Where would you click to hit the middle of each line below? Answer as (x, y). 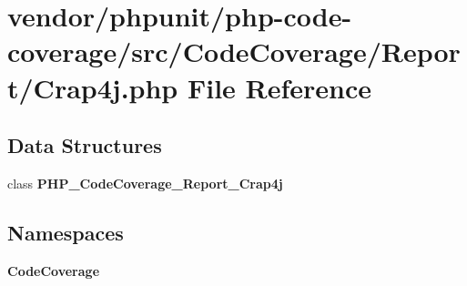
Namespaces (66, 232)
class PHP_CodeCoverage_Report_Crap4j (145, 183)
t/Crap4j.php (93, 87)
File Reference (279, 87)
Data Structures (85, 145)
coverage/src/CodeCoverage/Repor (234, 51)
